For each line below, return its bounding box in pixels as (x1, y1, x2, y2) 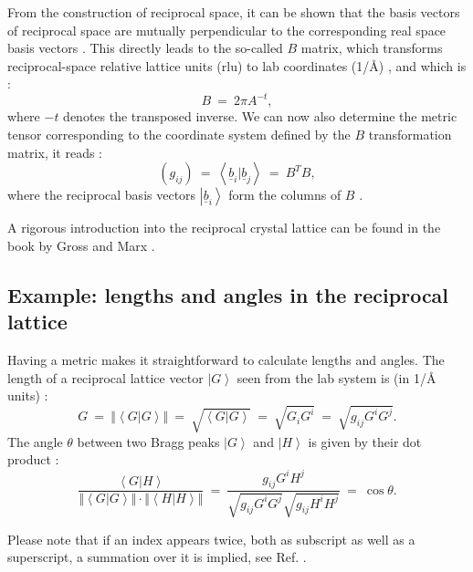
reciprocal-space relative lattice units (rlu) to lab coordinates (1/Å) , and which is (7, 56, 467, 75)
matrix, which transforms (300, 38, 443, 57)
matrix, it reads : (7, 142, 103, 161)
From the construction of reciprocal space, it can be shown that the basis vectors (7, 3, 460, 21)
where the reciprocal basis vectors (7, 185, 196, 204)
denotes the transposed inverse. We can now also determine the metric (63, 107, 457, 126)
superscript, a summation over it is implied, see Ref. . (7, 547, 307, 567)
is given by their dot (308, 432, 422, 451)
